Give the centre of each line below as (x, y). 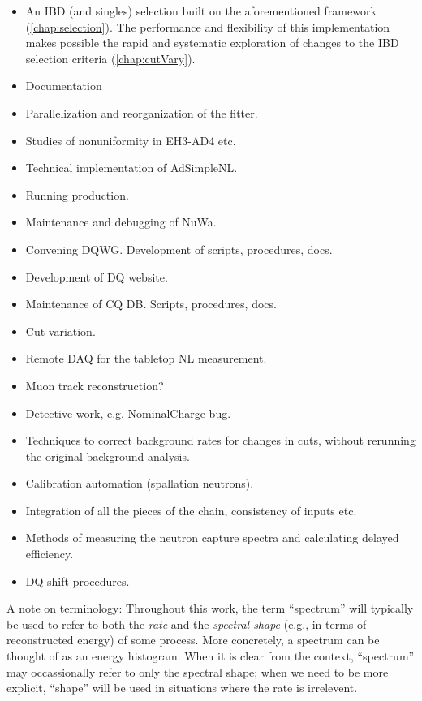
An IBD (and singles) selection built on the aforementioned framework (201, 11)
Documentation (64, 86)
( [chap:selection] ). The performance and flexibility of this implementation (208, 26)
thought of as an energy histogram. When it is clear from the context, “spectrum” (211, 656)
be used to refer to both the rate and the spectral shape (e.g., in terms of (187, 624)
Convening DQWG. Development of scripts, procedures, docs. (179, 249)
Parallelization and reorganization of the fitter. (142, 112)
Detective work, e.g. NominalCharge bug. (128, 413)
